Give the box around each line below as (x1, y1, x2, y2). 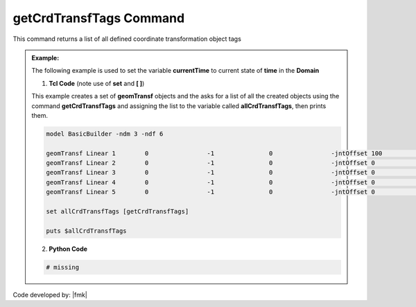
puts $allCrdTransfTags (46, 227, 128, 235)
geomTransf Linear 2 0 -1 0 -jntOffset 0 (46, 159, 376, 167)
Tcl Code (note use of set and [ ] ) (49, 79, 145, 87)
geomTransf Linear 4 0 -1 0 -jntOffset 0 (46, 178, 376, 186)
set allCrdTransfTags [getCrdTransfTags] (46, 208, 189, 215)
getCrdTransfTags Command (12, 10, 185, 26)
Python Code (49, 245, 88, 253)
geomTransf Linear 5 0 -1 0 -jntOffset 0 (46, 188, 376, 196)
